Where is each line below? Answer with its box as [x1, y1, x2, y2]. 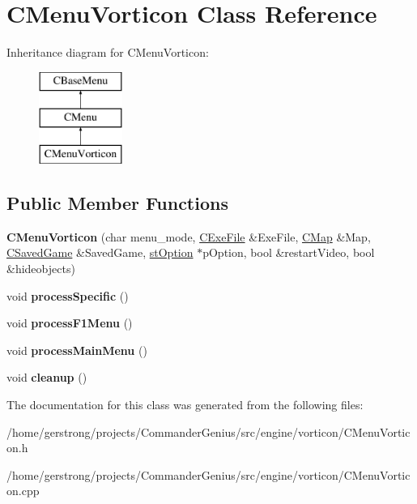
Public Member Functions [6, 190, 228, 216]
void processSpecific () [6, 287, 129, 304]
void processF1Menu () [6, 314, 133, 331]
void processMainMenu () [6, 341, 147, 358]
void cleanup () [6, 369, 87, 386]
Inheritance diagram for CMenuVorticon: [6, 44, 209, 61]
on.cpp [6, 482, 40, 499]
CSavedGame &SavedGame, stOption [6, 244, 194, 261]
